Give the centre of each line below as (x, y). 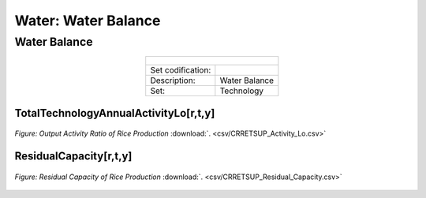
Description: (173, 80)
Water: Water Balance (88, 21)
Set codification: (181, 70)
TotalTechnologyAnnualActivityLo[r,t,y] (115, 113)
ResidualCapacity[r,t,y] (73, 157)
